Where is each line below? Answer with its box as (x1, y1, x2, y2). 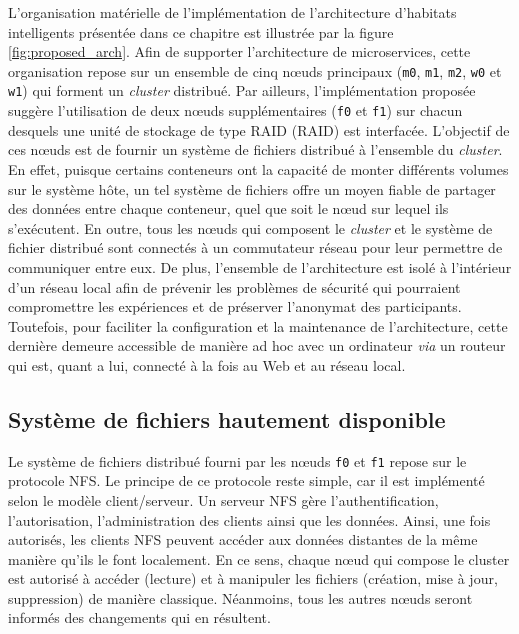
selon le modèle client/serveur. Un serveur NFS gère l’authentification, (8, 489, 439, 510)
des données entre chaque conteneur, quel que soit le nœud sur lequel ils (8, 198, 449, 219)
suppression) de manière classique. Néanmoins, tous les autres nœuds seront (8, 587, 473, 608)
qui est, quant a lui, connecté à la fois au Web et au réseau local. (8, 354, 406, 375)
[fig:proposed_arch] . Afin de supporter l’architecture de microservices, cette (8, 41, 471, 62)
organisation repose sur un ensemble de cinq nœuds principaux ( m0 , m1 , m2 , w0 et (8, 60, 502, 81)
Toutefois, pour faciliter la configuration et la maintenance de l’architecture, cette (8, 315, 508, 336)
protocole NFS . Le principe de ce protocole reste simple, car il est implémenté (8, 470, 485, 491)
